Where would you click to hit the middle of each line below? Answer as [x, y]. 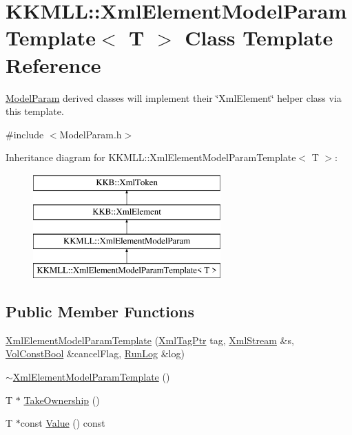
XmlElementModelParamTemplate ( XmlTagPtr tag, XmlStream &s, [150, 340]
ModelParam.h [91, 134]
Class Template [259, 38]
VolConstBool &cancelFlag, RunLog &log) [95, 353]
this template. [35, 111]
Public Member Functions [100, 311]
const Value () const [63, 423]
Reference [53, 64]
